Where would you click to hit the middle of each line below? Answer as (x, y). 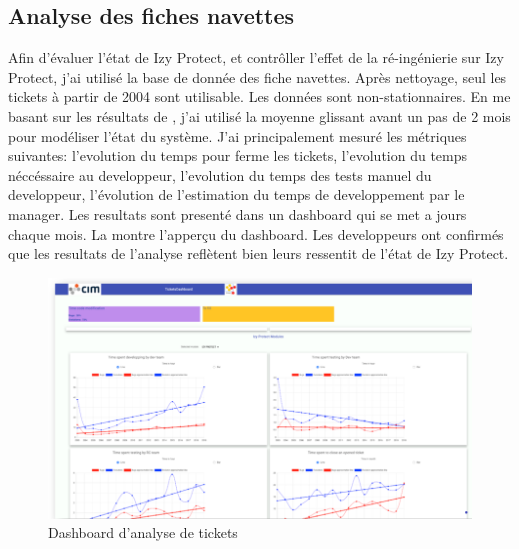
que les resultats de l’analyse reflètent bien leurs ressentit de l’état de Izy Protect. (258, 253)
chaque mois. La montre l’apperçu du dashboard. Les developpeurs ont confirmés (256, 233)
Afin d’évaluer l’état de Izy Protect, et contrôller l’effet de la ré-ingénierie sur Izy (256, 57)
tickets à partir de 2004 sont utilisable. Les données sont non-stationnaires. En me (259, 96)
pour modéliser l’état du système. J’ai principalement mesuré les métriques (237, 135)
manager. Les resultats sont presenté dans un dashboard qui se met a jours (237, 213)
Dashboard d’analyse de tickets (143, 532)
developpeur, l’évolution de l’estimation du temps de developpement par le (236, 194)
